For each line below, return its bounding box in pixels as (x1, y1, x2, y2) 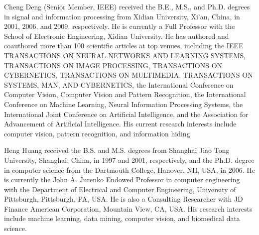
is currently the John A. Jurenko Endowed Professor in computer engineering (4, 174, 240, 185)
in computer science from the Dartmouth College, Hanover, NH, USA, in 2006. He (4, 164, 256, 175)
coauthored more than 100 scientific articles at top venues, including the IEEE (4, 40, 244, 51)
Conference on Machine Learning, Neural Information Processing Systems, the (4, 99, 243, 109)
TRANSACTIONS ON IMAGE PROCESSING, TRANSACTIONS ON (4, 60, 223, 70)
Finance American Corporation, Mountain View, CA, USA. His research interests (4, 203, 253, 214)
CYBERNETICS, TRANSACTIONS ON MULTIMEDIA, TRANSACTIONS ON (4, 70, 253, 80)
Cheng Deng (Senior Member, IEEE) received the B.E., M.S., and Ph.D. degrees (4, 1, 250, 11)
